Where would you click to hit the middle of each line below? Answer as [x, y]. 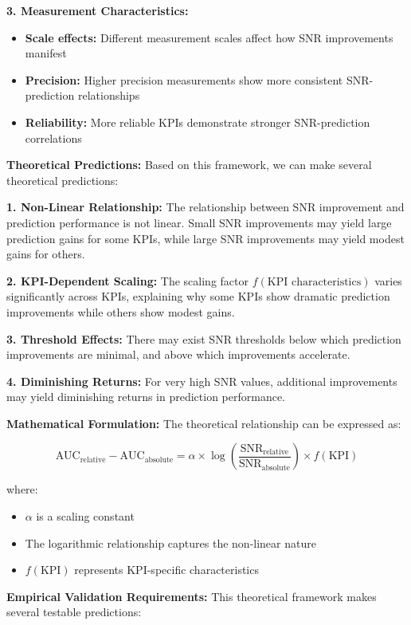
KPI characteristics [314, 282]
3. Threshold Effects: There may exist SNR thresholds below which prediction [204, 338]
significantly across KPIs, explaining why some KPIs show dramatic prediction [198, 296]
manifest [46, 53]
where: [22, 489]
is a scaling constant [85, 516]
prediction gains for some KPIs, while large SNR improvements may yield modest [205, 238]
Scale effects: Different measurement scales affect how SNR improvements [209, 37]
